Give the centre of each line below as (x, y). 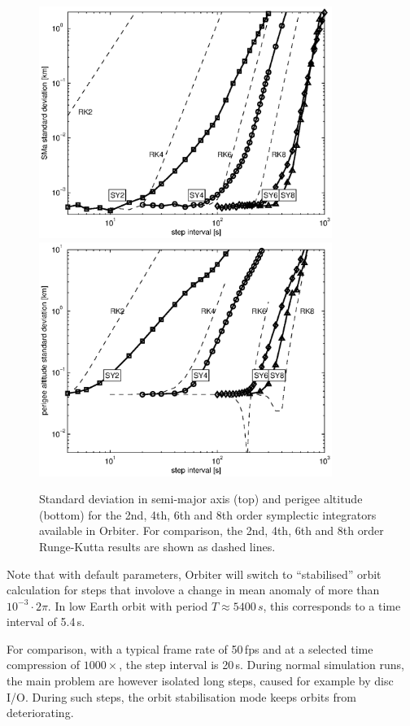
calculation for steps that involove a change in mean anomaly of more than (193, 590)
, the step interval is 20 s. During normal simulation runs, (262, 665)
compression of (44, 665)
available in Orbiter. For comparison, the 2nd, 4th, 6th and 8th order (212, 530)
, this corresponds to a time (332, 605)
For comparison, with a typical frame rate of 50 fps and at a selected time (190, 648)
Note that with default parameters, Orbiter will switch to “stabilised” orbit (194, 574)
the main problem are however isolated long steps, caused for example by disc (200, 681)
